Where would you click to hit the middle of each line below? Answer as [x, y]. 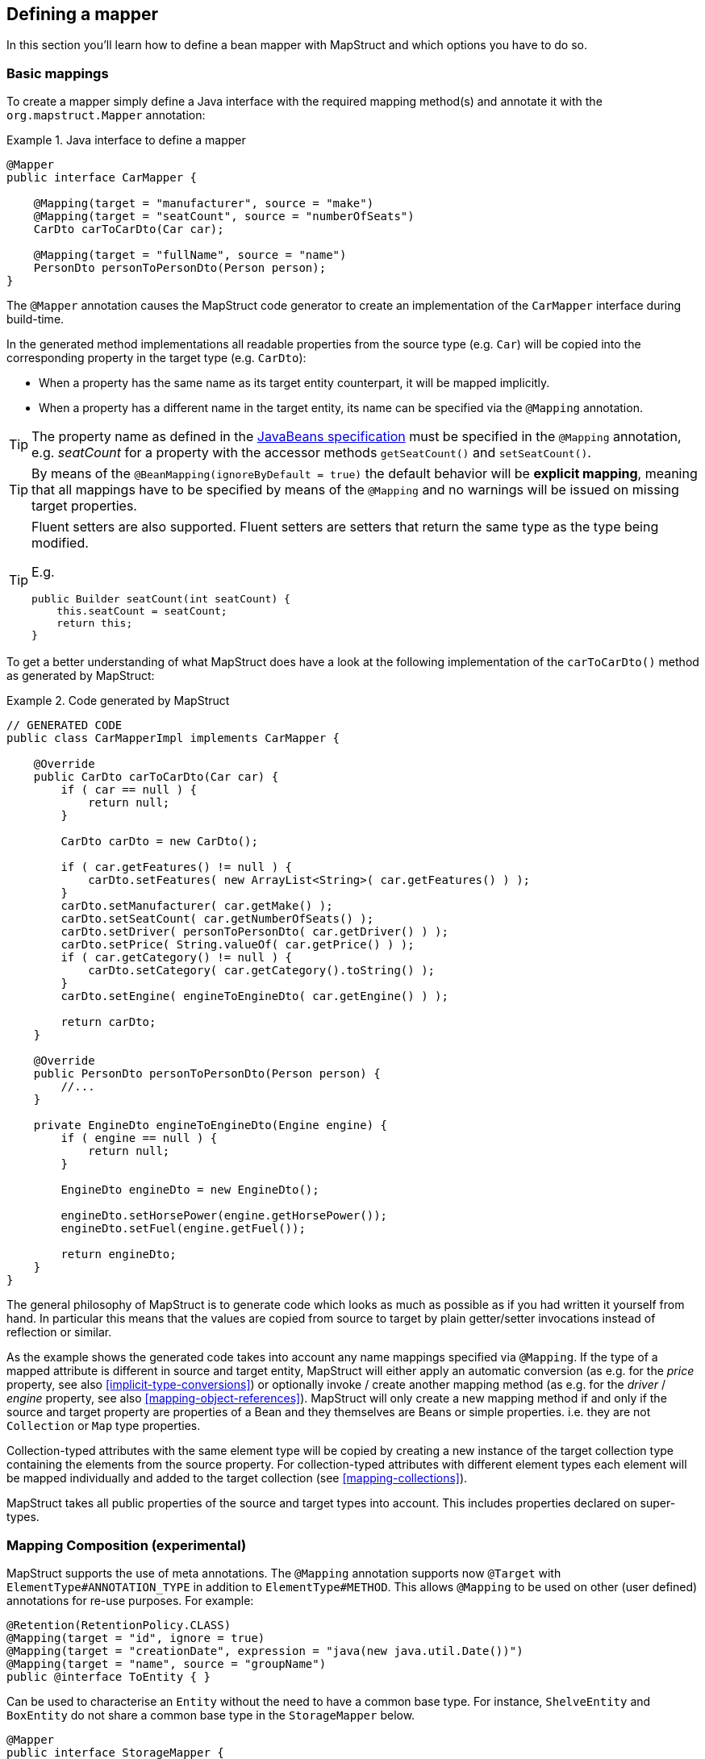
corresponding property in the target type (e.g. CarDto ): [156, 358]
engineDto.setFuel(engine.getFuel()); [183, 1229]
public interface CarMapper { [102, 178]
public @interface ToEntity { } [108, 1676]
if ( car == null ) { [129, 790]
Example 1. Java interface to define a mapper [126, 140]
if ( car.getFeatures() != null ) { [177, 867]
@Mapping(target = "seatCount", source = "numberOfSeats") [224, 217]
